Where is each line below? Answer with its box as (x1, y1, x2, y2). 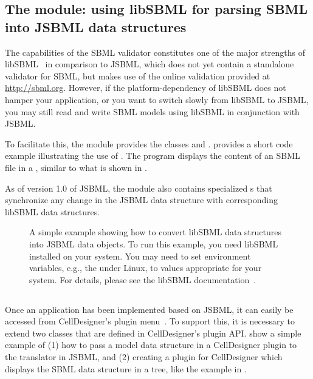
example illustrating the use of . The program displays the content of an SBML (5, 149, 300, 162)
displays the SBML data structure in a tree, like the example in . (5, 362, 247, 375)
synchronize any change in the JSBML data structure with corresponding (5, 193, 278, 206)
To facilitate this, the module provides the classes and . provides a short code (5, 137, 293, 150)
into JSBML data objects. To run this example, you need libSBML (29, 237, 278, 250)
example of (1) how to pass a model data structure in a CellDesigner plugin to (5, 338, 297, 351)
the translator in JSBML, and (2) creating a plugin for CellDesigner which (5, 350, 283, 363)
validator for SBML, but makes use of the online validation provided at (5, 69, 270, 82)
